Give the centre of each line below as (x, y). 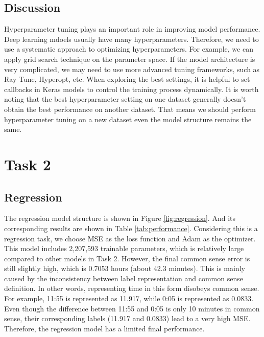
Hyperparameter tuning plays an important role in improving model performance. (132, 29)
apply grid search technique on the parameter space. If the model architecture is (130, 59)
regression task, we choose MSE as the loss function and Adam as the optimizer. (130, 238)
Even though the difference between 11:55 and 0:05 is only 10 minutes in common (132, 308)
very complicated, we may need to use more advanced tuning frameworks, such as (132, 69)
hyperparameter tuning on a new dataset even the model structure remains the (128, 119)
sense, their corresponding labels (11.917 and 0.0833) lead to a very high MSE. (127, 318)
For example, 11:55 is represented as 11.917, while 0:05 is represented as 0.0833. (129, 298)
